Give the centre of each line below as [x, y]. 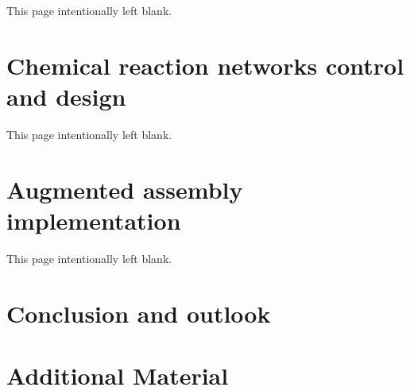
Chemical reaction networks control [205, 65]
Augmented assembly [125, 189]
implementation [94, 220]
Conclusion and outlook [139, 313]
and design [66, 96]
